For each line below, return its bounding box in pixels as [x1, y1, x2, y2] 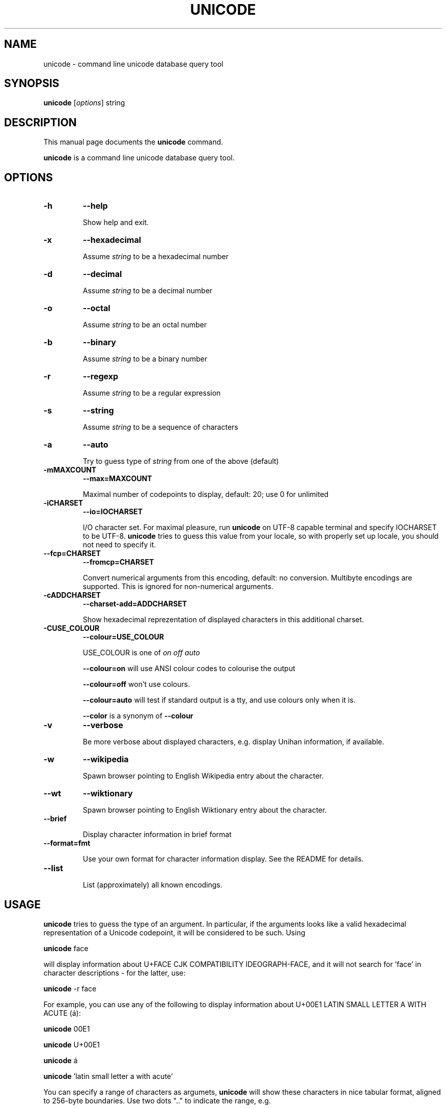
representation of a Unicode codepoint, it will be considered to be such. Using [43, 928, 305, 937]
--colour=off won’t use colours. [82, 680, 190, 689]
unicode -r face [43, 984, 97, 993]
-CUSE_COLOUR [43, 624, 100, 633]
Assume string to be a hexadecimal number [82, 252, 229, 261]
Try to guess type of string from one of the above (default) [82, 457, 279, 466]
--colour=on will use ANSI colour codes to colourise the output [82, 664, 295, 673]
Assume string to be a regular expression [82, 389, 221, 398]
